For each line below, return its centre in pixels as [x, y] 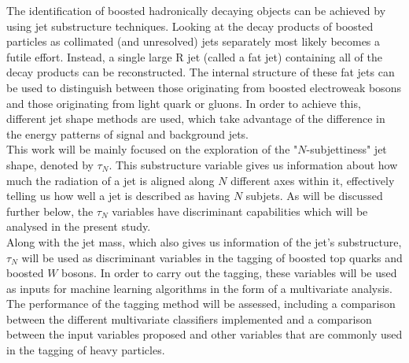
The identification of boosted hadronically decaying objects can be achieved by [196, 10]
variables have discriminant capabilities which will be [240, 211]
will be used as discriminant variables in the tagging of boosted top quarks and [212, 257]
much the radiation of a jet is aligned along [111, 180]
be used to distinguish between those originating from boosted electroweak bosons [204, 87]
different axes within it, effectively [313, 180]
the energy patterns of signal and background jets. [127, 133]
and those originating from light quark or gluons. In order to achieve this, [184, 103]
